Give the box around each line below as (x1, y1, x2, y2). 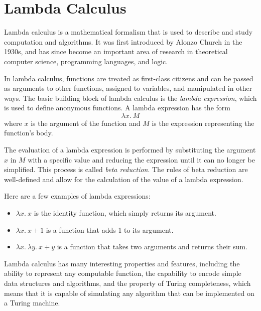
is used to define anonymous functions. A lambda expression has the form (4, 102, 230, 113)
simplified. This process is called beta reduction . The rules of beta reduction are (4, 164, 248, 175)
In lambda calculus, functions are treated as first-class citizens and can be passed (4, 73, 253, 83)
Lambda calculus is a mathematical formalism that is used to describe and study (4, 27, 253, 37)
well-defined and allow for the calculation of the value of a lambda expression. (4, 174, 243, 184)
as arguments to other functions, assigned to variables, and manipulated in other (4, 83, 252, 93)
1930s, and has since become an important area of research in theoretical (4, 46, 228, 57)
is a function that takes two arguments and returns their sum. (57, 241, 248, 252)
